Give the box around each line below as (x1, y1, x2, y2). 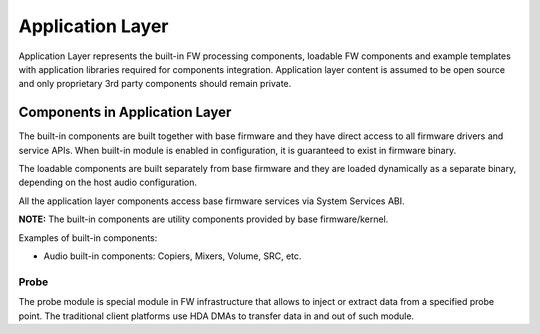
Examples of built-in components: (18, 231, 158, 244)
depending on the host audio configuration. (18, 176, 197, 189)
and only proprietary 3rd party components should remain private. (18, 78, 292, 90)
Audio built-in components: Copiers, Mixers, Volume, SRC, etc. (43, 250, 302, 262)
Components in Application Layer (18, 104, 232, 121)
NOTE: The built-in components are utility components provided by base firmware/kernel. (18, 213, 389, 225)
